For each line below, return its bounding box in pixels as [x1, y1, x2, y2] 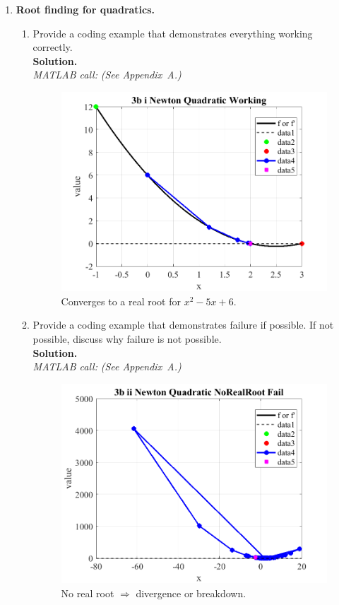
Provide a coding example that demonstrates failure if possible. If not [32, 317, 334, 332]
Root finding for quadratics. [16, 2, 155, 16]
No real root [61, 585, 114, 600]
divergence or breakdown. [136, 585, 246, 600]
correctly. [32, 40, 73, 54]
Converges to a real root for [61, 293, 181, 308]
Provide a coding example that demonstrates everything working [32, 25, 313, 40]
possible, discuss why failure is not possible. [32, 331, 222, 346]
